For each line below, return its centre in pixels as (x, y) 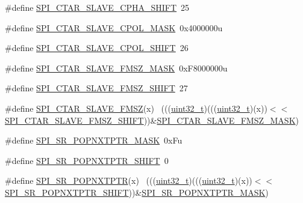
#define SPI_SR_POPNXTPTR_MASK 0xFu (94, 140)
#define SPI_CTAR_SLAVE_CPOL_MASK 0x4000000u (114, 27)
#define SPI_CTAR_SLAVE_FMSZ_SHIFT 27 (96, 88)
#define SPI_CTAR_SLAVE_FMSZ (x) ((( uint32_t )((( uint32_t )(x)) (136, 108)
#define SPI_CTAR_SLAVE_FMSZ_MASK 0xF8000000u (116, 68)
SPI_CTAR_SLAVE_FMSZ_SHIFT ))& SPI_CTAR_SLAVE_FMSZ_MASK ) (152, 120)
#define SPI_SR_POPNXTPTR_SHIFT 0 (87, 160)
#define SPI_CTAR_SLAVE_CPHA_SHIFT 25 (97, 7)
